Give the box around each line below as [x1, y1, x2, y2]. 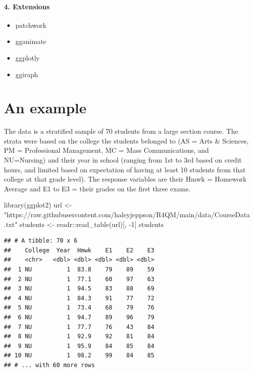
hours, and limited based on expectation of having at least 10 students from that [4, 164, 246, 174]
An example [4, 98, 86, 118]
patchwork [15, 20, 46, 30]
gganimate [15, 36, 46, 46]
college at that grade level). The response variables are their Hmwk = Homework [4, 174, 247, 184]
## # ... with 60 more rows [4, 361, 95, 369]
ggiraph [15, 69, 38, 79]
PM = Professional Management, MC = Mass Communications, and [4, 145, 209, 155]
